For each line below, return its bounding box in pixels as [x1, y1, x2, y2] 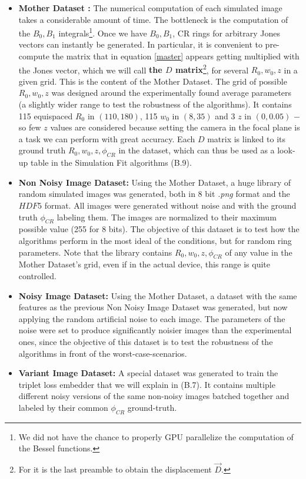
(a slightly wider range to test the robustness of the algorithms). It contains [18, 98, 292, 110]
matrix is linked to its [207, 132, 285, 145]
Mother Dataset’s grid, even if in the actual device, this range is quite [18, 258, 271, 270]
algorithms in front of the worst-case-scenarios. [18, 347, 187, 359]
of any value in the [225, 246, 292, 258]
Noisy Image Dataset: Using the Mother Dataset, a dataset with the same [18, 289, 297, 302]
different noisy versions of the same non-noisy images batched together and [18, 390, 290, 402]
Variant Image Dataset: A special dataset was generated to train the [18, 367, 278, 379]
